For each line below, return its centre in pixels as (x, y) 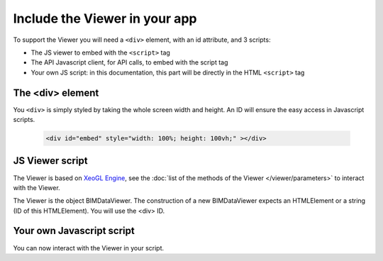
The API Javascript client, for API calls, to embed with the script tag (129, 62)
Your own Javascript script (74, 231)
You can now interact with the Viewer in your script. (89, 248)
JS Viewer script (50, 161)
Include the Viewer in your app (105, 18)
